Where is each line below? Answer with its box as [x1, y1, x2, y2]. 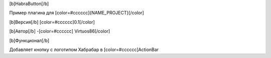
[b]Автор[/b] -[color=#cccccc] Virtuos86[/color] [9, 28, 110, 34]
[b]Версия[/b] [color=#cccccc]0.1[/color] [9, 19, 95, 25]
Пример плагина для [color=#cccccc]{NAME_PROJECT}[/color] [9, 10, 144, 16]
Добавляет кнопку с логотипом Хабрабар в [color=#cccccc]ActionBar [9, 46, 159, 52]
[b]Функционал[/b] [9, 37, 50, 43]
